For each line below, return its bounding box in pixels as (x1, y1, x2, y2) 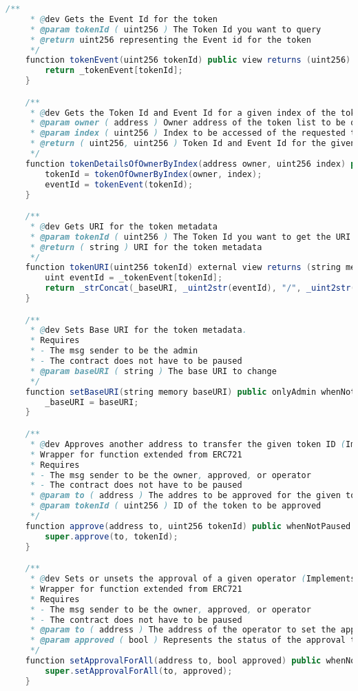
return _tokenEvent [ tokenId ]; (45, 65, 183, 76)
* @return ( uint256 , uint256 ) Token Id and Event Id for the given (30, 138, 356, 149)
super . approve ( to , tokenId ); (45, 531, 178, 542)
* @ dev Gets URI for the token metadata (30, 221, 218, 231)
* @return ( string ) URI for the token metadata (30, 242, 262, 252)
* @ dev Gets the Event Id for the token (30, 14, 218, 24)
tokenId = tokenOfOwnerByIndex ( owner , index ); (45, 169, 262, 179)
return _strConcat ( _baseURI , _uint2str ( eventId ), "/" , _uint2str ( (45, 283, 356, 293)
